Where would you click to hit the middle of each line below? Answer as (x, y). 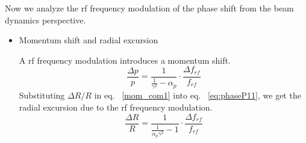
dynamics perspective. (45, 20)
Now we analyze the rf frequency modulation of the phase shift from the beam (149, 8)
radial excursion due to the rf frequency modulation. (116, 107)
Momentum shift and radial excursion (89, 40)
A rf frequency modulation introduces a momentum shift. (125, 60)
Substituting (42, 95)
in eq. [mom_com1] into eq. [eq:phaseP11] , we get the (198, 95)
